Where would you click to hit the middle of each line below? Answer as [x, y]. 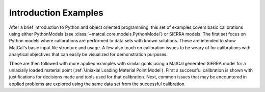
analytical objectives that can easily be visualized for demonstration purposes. [88, 55]
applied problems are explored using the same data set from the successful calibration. [97, 84]
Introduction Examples [56, 13]
